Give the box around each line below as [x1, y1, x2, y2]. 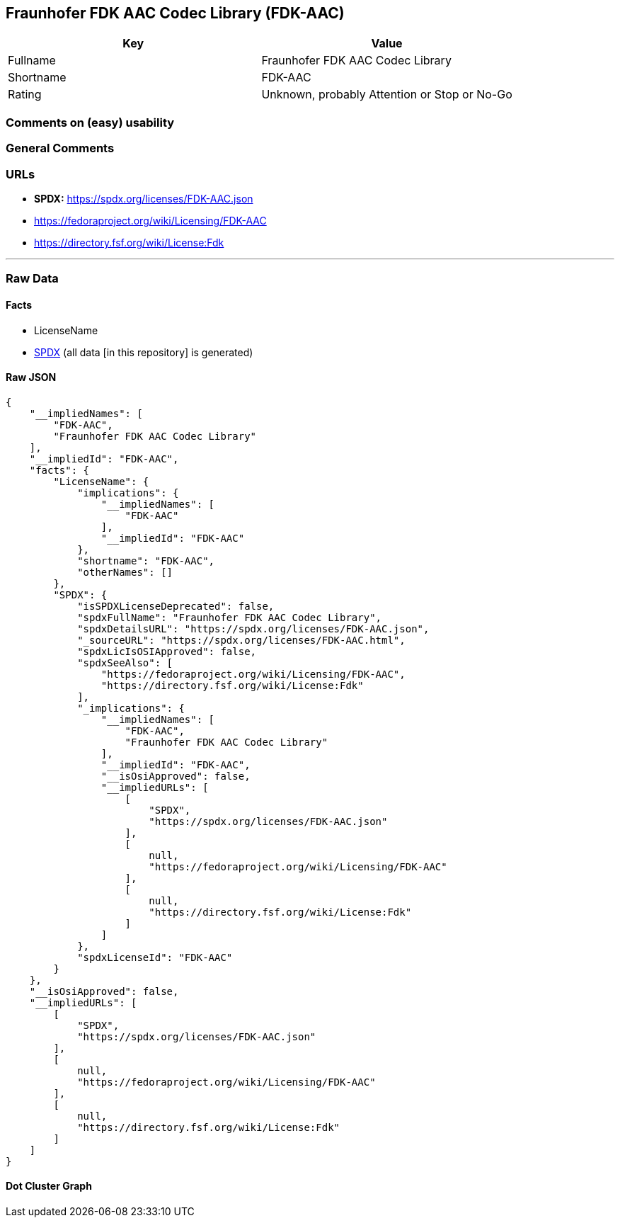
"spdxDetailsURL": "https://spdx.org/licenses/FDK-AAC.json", [77, 622, 430, 635]
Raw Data [6, 271, 59, 286]
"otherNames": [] [77, 566, 173, 578]
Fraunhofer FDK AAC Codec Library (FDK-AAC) [6, 4, 345, 22]
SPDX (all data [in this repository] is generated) [34, 346, 253, 358]
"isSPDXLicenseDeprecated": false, [77, 600, 275, 612]
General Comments [6, 141, 115, 156]
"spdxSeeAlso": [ [77, 656, 173, 669]
